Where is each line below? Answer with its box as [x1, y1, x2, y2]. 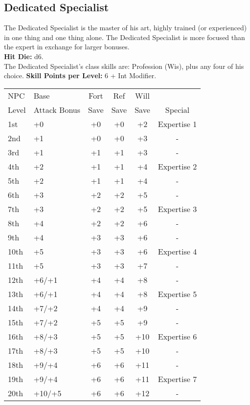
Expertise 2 [158, 160, 197, 172]
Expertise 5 [158, 288, 197, 299]
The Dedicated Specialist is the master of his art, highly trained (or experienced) [4, 22, 247, 33]
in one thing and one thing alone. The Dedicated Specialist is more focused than [4, 32, 245, 42]
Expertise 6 [158, 330, 197, 342]
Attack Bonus [33, 104, 81, 115]
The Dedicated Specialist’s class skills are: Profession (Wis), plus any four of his [4, 61, 244, 71]
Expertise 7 [158, 373, 197, 384]
